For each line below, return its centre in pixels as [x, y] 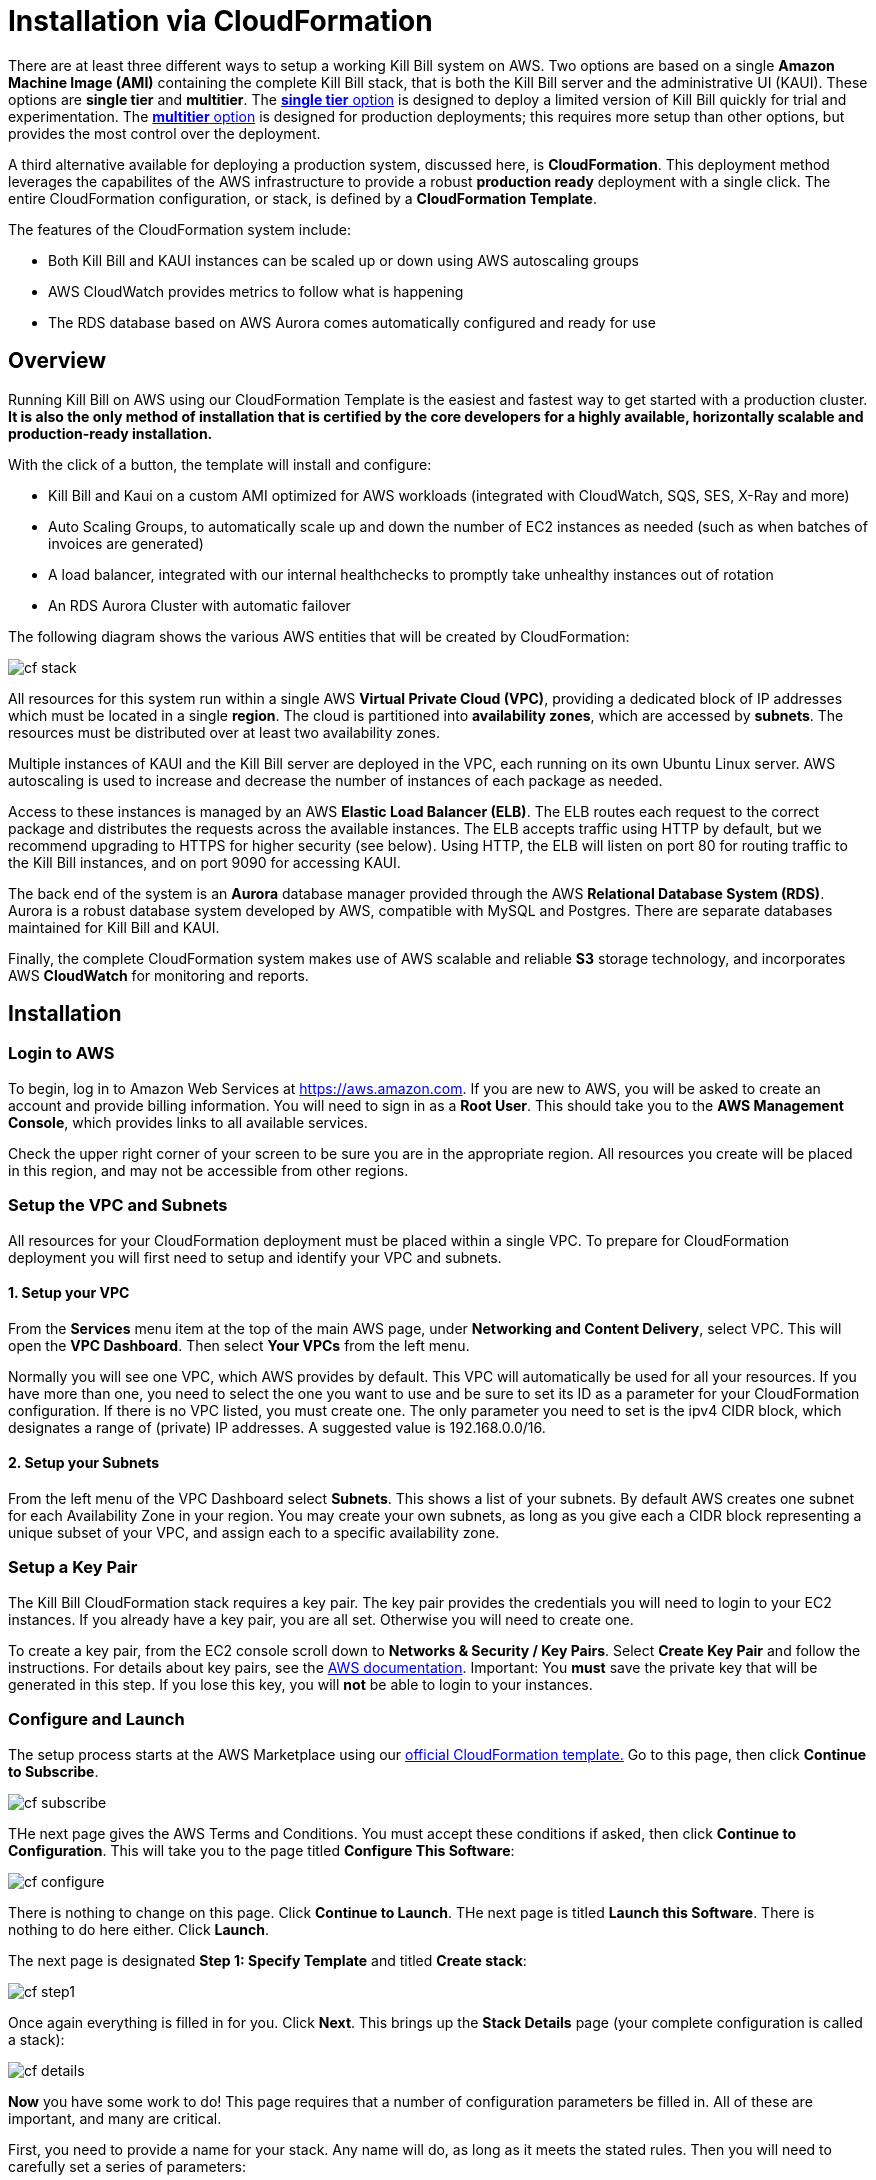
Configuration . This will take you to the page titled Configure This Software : [261, 1850]
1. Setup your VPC [69, 1293]
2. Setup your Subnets [83, 1463]
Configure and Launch [96, 1719]
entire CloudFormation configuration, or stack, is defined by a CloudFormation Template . [302, 198]
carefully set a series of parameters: [127, 2166]
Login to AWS [61, 1053]
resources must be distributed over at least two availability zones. [224, 732]
